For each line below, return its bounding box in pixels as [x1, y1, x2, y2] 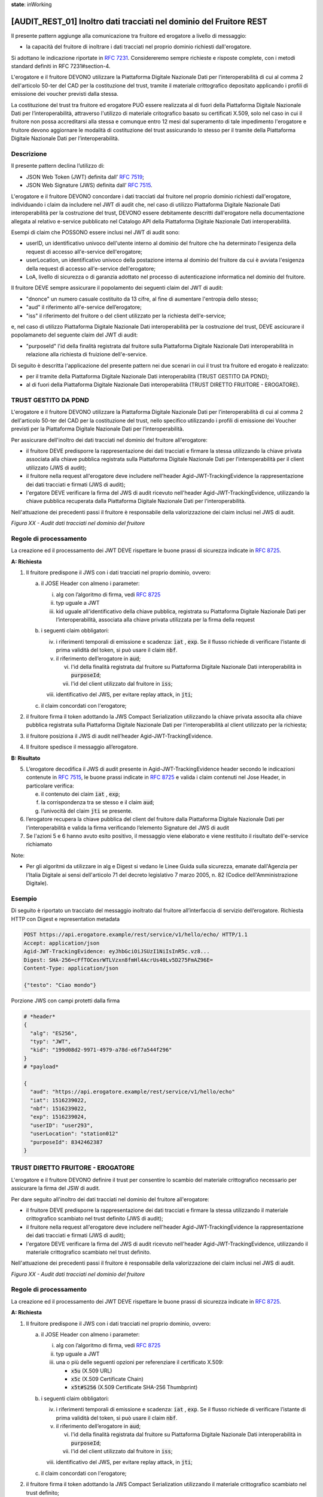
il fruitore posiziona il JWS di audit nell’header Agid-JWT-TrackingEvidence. [26, 732, 213, 740]
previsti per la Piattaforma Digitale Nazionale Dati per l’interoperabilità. [11, 425, 184, 432]
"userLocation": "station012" [30, 1131, 119, 1137]
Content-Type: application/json [23, 965, 119, 972]
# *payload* [23, 1063, 59, 1070]
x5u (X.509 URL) [71, 1367, 112, 1374]
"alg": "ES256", [30, 1030, 78, 1037]
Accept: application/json [23, 940, 100, 946]
